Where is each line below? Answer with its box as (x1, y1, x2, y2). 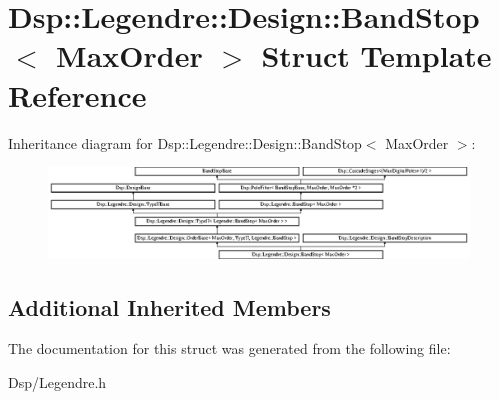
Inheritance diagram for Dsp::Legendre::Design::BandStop (8, 132, 362, 153)
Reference (8, 74, 147, 115)
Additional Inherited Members (8, 291, 331, 322)
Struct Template (261, 35, 492, 76)
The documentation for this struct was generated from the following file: (8, 338, 451, 359)
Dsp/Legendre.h (8, 371, 107, 392)
